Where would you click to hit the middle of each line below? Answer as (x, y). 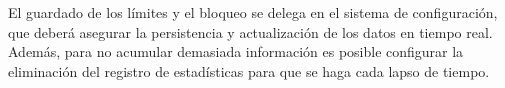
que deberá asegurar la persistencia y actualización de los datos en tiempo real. (250, 31)
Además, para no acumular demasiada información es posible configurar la (236, 51)
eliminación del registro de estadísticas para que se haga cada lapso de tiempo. (249, 70)
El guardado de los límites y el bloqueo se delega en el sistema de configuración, (253, 12)
